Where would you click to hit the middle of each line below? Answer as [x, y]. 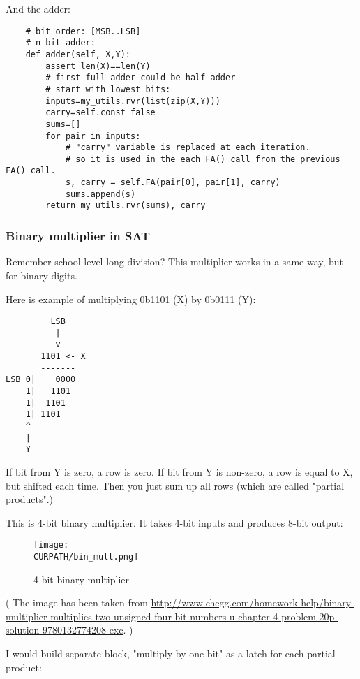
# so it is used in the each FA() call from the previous [203, 159]
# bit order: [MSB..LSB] [83, 31]
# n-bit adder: [60, 43]
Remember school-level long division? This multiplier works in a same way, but [175, 262]
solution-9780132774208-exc [65, 630]
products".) [29, 499]
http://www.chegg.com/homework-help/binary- [253, 603]
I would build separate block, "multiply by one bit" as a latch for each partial [171, 654]
